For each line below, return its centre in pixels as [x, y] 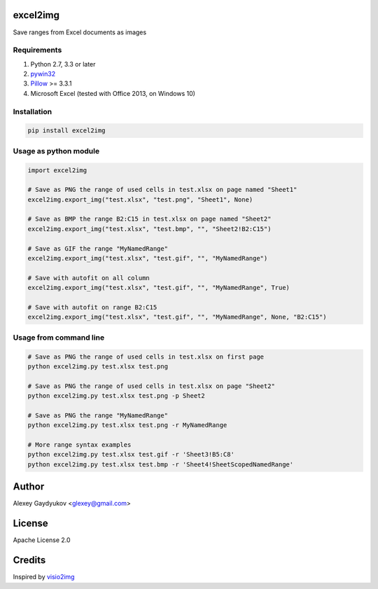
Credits [29, 560]
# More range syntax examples [79, 445]
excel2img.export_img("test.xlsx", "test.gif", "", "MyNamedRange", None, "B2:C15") [177, 317]
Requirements [37, 50]
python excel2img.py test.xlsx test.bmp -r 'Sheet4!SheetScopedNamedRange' [161, 464]
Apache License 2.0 [42, 540]
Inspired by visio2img [44, 577]
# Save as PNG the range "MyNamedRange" [98, 415]
